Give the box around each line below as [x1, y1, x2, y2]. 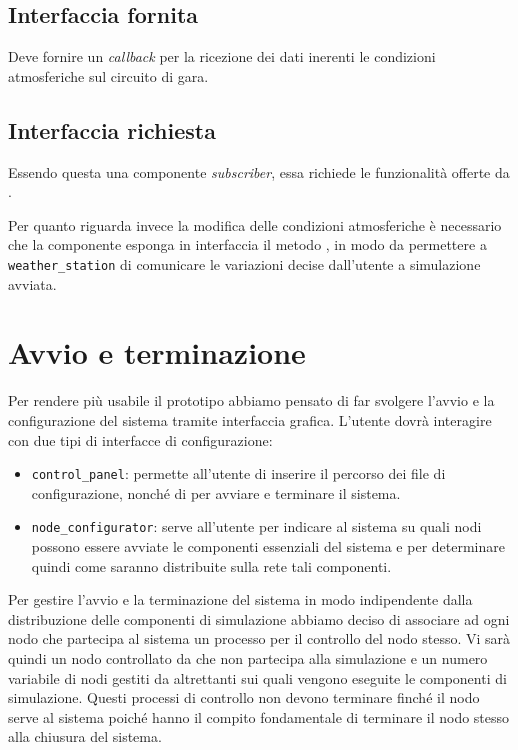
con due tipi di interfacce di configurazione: [8, 429, 273, 450]
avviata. [8, 273, 57, 294]
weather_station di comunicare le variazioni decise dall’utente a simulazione [8, 253, 481, 274]
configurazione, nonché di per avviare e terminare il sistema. [31, 482, 401, 503]
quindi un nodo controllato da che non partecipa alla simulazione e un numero [8, 648, 488, 668]
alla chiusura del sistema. [8, 726, 162, 747]
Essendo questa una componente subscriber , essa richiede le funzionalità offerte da [8, 161, 510, 182]
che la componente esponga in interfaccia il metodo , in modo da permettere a [8, 234, 487, 255]
